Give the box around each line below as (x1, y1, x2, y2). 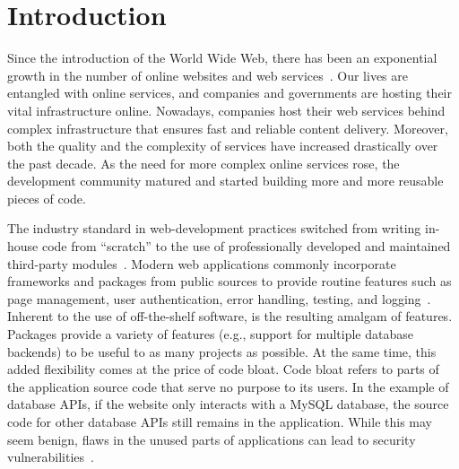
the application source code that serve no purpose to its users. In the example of (7, 377, 449, 395)
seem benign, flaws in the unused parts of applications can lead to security (7, 430, 416, 448)
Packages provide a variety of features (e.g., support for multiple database (7, 325, 413, 343)
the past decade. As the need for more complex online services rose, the (7, 153, 400, 172)
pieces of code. (7, 188, 86, 207)
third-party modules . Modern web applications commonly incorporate (7, 254, 396, 273)
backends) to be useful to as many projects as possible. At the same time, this (7, 342, 437, 360)
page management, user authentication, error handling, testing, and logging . (7, 289, 431, 308)
